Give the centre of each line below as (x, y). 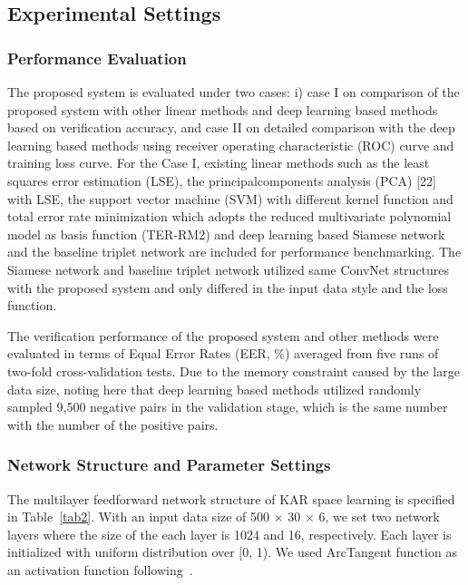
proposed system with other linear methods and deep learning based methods (223, 109)
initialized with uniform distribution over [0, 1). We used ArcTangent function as (232, 552)
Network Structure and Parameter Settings (169, 465)
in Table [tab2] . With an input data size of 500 (139, 517)
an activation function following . (100, 569)
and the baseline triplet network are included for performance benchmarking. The (234, 252)
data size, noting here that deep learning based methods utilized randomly (214, 389)
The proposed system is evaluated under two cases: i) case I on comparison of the (234, 92)
